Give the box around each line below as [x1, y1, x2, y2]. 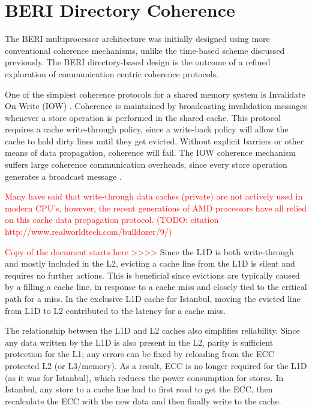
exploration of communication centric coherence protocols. [5, 67, 219, 80]
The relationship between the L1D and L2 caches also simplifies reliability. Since [5, 324, 300, 337]
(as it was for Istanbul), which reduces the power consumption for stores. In [5, 371, 284, 383]
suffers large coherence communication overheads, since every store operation [5, 158, 287, 171]
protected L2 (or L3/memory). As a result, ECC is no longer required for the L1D [5, 359, 307, 371]
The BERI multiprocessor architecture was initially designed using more [5, 32, 270, 45]
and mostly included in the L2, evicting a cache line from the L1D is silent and [5, 257, 295, 270]
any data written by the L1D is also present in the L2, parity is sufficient [5, 336, 274, 348]
